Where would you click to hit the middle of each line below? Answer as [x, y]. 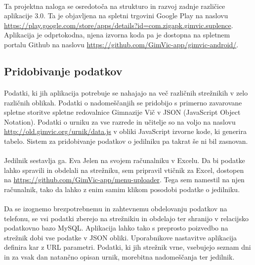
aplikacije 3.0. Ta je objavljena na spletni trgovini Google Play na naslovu [116, 16]
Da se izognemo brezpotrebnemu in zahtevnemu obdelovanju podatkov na [116, 209]
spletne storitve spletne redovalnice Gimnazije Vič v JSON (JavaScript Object [122, 112]
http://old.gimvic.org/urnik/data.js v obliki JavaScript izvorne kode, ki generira [125, 131]
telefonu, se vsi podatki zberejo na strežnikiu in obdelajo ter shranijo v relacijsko [126, 218]
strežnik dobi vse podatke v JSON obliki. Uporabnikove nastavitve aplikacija [121, 237]
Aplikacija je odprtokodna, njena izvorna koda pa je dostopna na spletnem [117, 35]
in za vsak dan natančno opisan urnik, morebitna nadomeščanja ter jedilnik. [119, 257]
